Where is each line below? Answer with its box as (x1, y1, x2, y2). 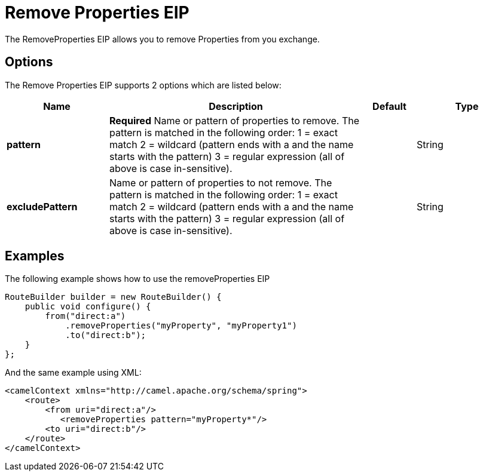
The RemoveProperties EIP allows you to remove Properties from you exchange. (5, 33, 320, 44)
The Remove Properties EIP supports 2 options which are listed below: (5, 79, 282, 90)
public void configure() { (25, 302, 151, 312)
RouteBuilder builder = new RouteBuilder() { (5, 292, 222, 302)
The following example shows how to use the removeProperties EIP (5, 274, 270, 284)
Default (372, 100, 406, 112)
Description (209, 100, 263, 112)
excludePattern (7, 200, 78, 213)
